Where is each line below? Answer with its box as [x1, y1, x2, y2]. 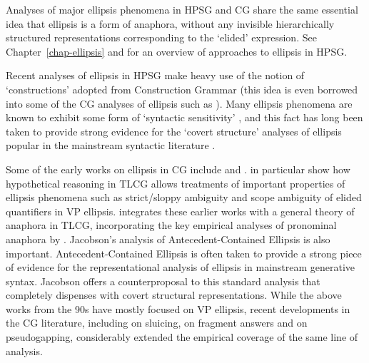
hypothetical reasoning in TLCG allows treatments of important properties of [6, 175, 345, 190]
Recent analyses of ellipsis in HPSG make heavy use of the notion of [6, 68, 305, 83]
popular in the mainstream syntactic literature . [6, 138, 216, 153]
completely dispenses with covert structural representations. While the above [6, 287, 342, 302]
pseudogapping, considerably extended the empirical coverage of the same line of [6, 329, 358, 344]
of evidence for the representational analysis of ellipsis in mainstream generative [6, 260, 355, 275]
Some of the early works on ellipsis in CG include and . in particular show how [6, 161, 350, 176]
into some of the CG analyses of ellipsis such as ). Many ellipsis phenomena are [6, 96, 353, 111]
